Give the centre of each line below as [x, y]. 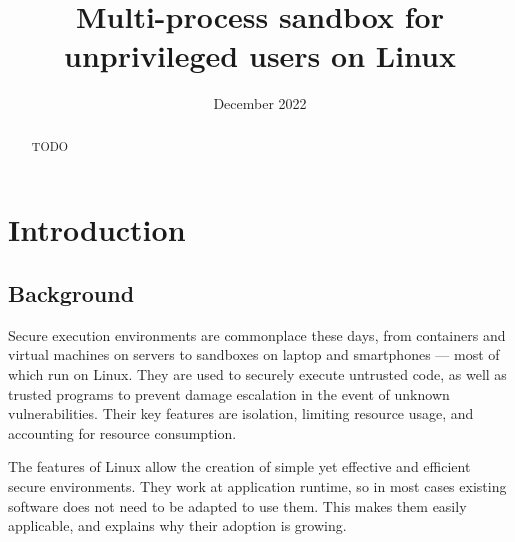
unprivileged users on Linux [260, 55]
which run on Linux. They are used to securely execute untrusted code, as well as [257, 373]
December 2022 [260, 103]
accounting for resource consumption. [122, 432]
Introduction [97, 229]
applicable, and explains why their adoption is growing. [177, 525]
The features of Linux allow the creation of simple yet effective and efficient [239, 466]
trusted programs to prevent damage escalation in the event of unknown [229, 393]
